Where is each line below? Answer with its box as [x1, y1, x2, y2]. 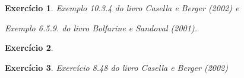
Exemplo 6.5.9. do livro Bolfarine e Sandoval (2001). [5, 21, 197, 34]
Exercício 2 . [5, 41, 53, 54]
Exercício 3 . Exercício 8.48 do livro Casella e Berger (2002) [5, 61, 228, 73]
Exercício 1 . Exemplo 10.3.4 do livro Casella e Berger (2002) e [5, 2, 239, 14]
